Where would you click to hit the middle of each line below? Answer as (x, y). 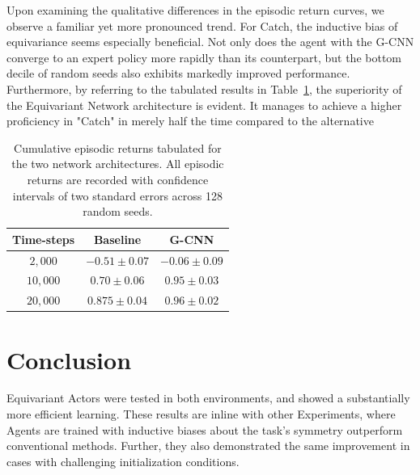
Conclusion (69, 359)
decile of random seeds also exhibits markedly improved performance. (178, 73)
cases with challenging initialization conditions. (123, 461)
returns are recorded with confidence (118, 179)
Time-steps (44, 239)
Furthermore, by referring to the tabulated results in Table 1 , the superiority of (204, 88)
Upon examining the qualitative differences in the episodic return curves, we (195, 10)
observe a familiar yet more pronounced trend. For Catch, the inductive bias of (202, 25)
